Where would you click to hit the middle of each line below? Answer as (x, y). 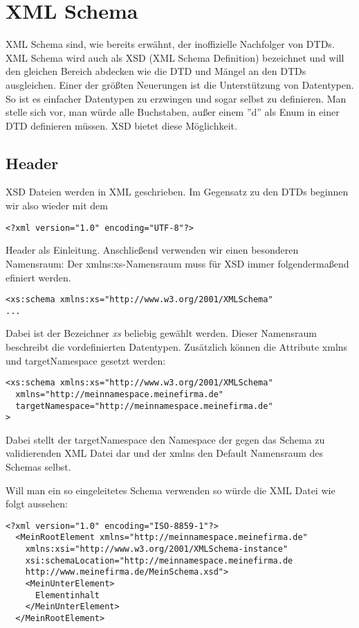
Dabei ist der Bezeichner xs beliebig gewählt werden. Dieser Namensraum (161, 333)
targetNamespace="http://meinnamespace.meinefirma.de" (144, 406)
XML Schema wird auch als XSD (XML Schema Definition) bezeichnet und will (175, 57)
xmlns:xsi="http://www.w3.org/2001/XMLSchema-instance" (157, 549)
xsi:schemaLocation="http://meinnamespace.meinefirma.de (159, 560)
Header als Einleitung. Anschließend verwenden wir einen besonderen (152, 250)
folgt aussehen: (37, 504)
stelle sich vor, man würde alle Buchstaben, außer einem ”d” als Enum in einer (173, 112)
